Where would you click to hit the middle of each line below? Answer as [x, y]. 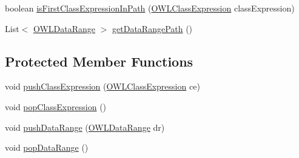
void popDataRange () [47, 147]
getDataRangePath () [153, 28]
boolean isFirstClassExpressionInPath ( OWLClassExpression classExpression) [150, 8]
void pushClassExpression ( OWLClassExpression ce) [102, 86]
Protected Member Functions [99, 61]
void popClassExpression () [56, 106]
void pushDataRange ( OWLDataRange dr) [85, 127]
